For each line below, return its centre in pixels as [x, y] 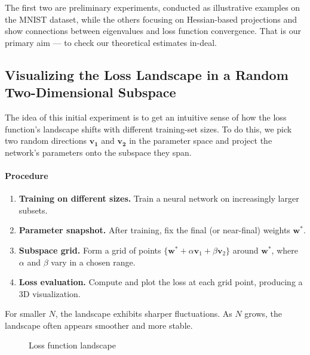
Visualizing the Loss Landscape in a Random [147, 74]
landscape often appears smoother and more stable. [99, 325]
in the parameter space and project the [201, 141]
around [245, 250]
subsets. [33, 210]
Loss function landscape [72, 345]
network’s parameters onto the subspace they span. [98, 152]
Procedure [27, 175]
